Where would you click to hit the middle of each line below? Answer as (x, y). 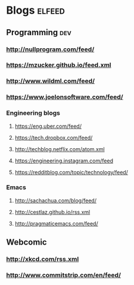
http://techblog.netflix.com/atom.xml (60, 149)
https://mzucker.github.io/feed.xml (59, 65)
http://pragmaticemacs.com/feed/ (56, 223)
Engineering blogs (33, 113)
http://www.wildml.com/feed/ (51, 81)
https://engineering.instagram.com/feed (64, 161)
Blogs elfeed (36, 10)
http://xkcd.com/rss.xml (43, 259)
